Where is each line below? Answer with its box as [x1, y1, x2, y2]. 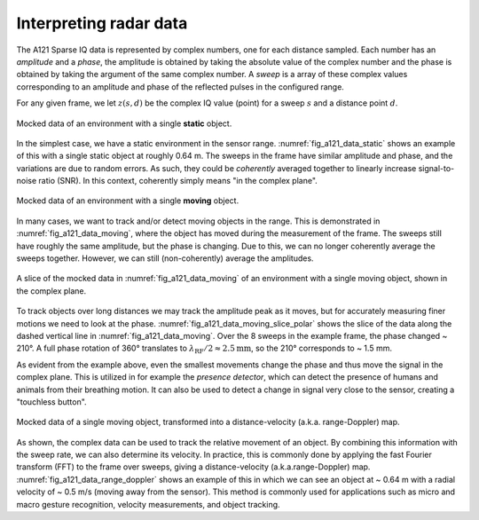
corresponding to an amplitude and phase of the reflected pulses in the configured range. [16, 81, 345, 92]
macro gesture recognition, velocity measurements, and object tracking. [16, 499, 280, 509]
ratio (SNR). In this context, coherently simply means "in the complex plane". [38, 176, 318, 186]
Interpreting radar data [16, 13, 188, 33]
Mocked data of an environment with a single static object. [16, 118, 232, 129]
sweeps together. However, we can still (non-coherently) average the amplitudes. [16, 253, 314, 264]
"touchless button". [16, 396, 88, 407]
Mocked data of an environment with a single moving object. [16, 195, 239, 206]
